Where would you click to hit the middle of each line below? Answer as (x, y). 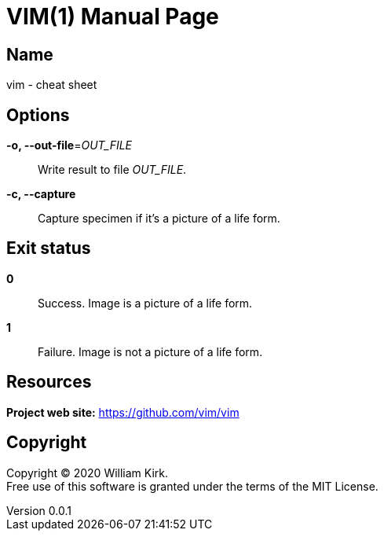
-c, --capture (41, 194)
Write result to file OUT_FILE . (112, 170)
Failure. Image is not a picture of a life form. (150, 351)
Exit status (49, 248)
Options (38, 115)
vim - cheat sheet (52, 85)
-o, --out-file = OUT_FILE (69, 145)
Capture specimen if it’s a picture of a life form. (159, 219)
